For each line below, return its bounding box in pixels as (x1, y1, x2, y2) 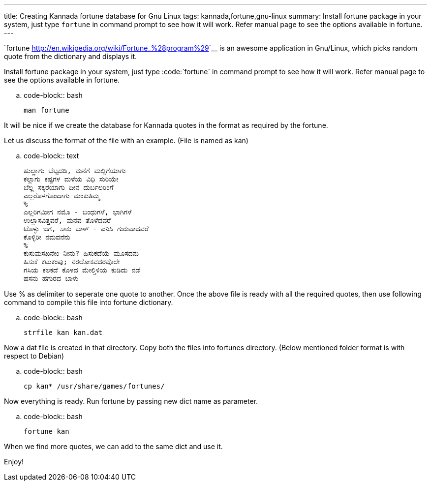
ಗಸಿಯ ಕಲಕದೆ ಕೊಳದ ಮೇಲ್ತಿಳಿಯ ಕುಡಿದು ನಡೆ (24, 266, 140, 274)
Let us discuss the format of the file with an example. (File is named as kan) (4, 136, 248, 145)
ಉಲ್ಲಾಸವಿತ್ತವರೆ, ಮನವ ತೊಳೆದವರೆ (24, 216, 111, 224)
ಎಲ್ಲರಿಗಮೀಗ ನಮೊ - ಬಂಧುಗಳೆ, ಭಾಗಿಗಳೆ (24, 208, 132, 216)
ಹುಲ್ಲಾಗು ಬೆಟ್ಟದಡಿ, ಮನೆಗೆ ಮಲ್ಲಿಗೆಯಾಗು (24, 167, 126, 175)
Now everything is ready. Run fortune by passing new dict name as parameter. (4, 397, 258, 405)
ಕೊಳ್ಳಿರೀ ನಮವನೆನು (24, 233, 70, 241)
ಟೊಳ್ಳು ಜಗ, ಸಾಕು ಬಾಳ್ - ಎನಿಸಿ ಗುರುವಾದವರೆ (24, 225, 149, 233)
